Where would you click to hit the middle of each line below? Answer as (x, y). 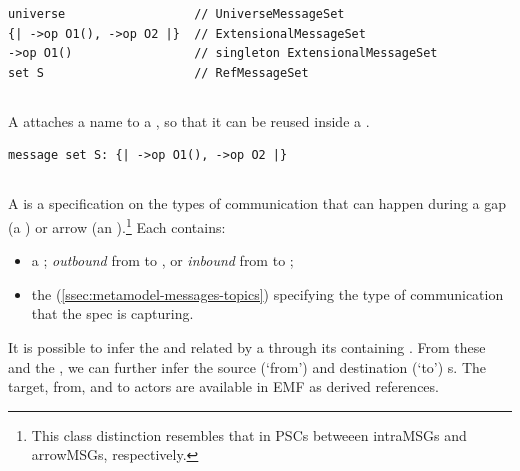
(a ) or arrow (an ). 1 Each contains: (117, 225)
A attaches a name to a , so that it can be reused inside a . (189, 120)
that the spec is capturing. (112, 313)
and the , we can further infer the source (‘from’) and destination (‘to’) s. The (247, 366)
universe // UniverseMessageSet (176, 14)
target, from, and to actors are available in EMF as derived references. (223, 386)
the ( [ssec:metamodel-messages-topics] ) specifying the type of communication (267, 293)
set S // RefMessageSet (158, 72)
